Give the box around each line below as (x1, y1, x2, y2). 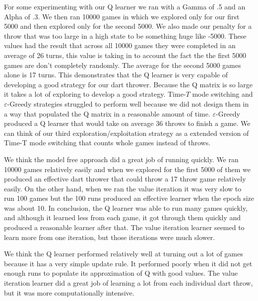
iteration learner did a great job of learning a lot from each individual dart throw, (4, 278, 253, 288)
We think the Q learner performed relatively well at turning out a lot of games (4, 248, 243, 259)
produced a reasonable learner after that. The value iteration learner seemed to (4, 222, 245, 233)
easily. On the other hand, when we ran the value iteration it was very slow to (4, 183, 242, 193)
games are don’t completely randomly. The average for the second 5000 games (4, 60, 241, 70)
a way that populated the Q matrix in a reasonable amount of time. (4, 108, 210, 119)
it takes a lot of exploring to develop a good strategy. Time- (4, 89, 186, 99)
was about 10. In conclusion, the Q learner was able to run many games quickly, (4, 202, 248, 213)
